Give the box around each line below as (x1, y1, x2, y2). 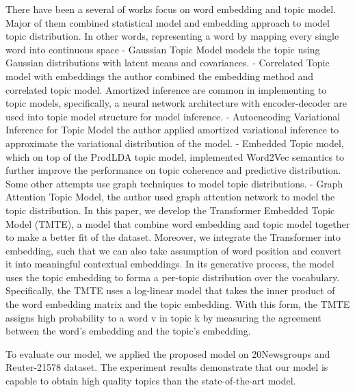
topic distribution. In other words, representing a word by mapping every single (5, 29, 339, 43)
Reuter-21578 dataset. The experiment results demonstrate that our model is (5, 360, 328, 374)
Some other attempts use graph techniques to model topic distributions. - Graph (5, 176, 343, 190)
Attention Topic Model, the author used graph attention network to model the (5, 190, 335, 204)
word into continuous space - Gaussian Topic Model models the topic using (5, 42, 320, 56)
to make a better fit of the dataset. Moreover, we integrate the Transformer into (5, 230, 341, 244)
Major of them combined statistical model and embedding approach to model (5, 15, 330, 29)
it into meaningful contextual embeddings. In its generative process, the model (5, 257, 334, 271)
